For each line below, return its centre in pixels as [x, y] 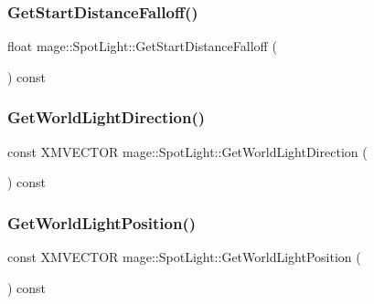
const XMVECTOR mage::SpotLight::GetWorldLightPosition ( [184, 257]
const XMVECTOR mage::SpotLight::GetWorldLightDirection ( [187, 151]
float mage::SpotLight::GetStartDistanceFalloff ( [142, 46]
